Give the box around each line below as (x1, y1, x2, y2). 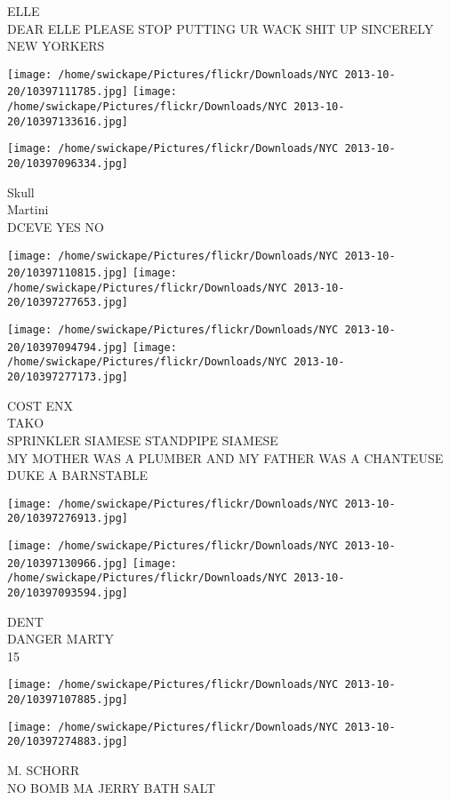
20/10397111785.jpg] (7, 85, 129, 99)
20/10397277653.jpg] (7, 296, 129, 309)
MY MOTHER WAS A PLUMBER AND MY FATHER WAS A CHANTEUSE (7, 448, 444, 467)
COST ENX (7, 396, 74, 414)
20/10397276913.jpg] (7, 512, 129, 525)
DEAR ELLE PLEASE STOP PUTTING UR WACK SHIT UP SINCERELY (7, 19, 434, 37)
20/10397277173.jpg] (7, 371, 129, 384)
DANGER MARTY (7, 629, 114, 648)
